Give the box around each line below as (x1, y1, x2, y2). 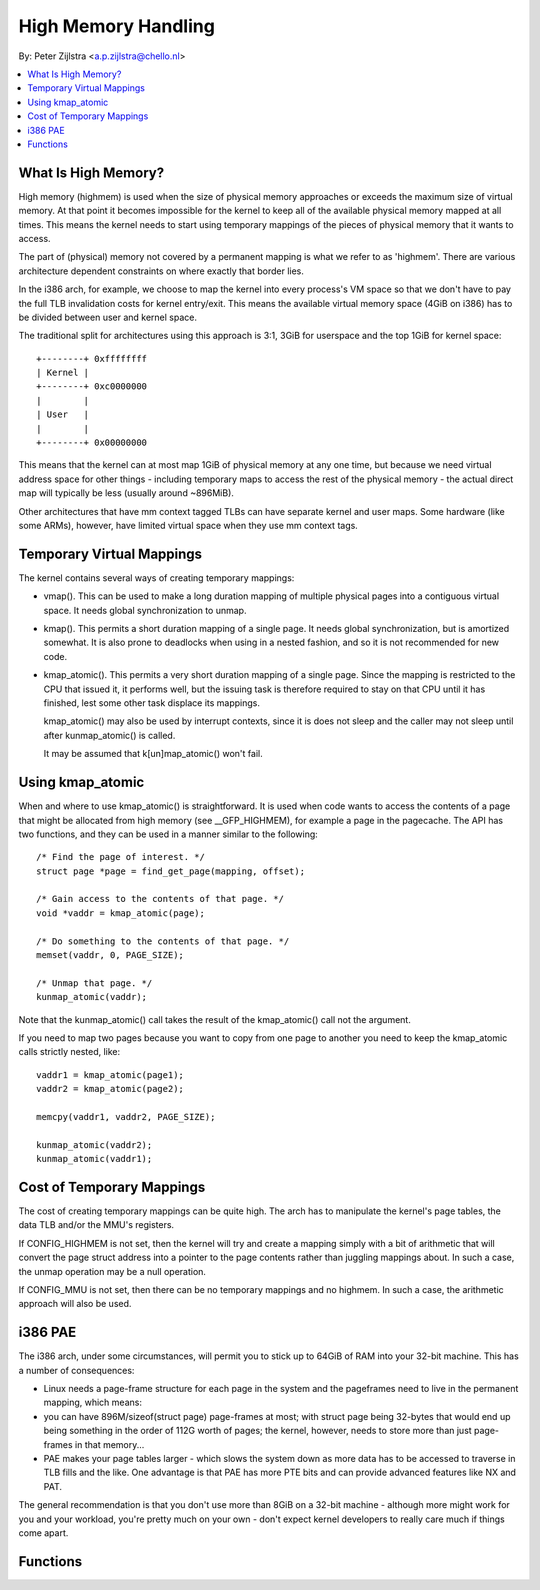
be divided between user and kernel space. (18, 311, 198, 323)
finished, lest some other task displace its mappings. (43, 697, 260, 709)
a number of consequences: (18, 1364, 135, 1376)
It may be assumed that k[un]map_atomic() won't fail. (43, 748, 264, 760)
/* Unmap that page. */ (36, 977, 153, 989)
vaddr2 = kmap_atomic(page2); (36, 1083, 185, 1095)
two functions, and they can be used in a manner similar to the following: (18, 828, 319, 840)
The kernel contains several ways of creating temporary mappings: (18, 571, 295, 584)
